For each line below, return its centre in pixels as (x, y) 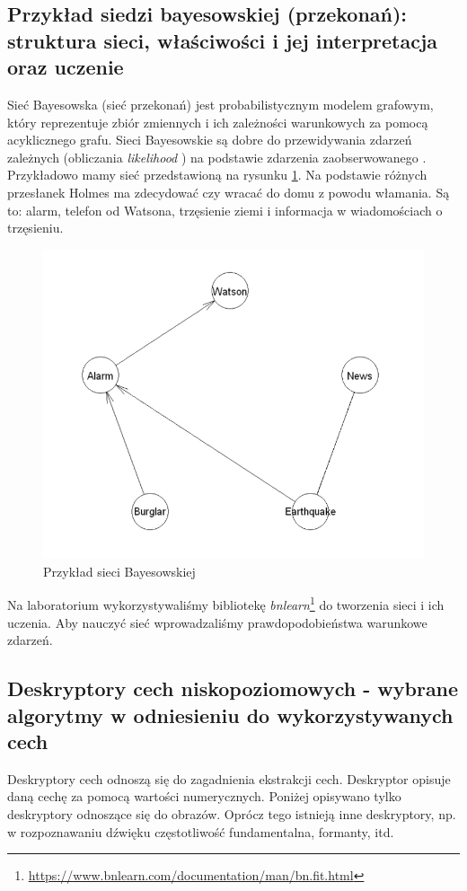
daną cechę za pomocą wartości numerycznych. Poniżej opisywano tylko (204, 796)
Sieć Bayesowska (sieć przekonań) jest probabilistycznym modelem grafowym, (220, 104)
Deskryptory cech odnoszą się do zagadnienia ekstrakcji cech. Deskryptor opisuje (229, 778)
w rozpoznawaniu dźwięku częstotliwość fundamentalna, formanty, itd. (201, 831)
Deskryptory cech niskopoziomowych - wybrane (233, 688)
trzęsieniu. (35, 228)
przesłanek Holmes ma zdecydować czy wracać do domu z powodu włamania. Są (229, 192)
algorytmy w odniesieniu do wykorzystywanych (230, 715)
